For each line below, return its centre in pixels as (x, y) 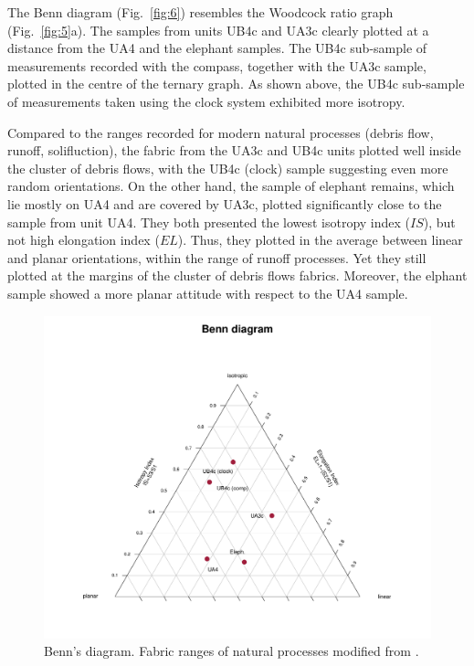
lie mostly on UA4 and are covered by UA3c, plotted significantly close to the (225, 203)
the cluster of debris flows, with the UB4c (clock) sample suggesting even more (228, 168)
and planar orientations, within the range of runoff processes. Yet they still (217, 257)
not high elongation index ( (84, 240)
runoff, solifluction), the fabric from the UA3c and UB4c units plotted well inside (234, 150)
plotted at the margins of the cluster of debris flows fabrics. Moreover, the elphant (237, 275)
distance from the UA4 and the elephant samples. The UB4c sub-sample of (217, 48)
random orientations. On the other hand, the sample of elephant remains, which (231, 186)
